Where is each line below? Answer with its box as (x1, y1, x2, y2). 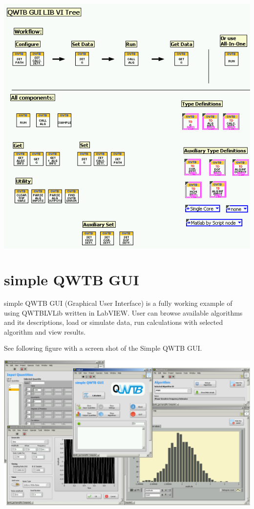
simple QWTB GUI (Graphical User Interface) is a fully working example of (4, 298, 233, 308)
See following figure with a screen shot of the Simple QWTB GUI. (4, 343, 202, 353)
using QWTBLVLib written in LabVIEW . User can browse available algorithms (4, 307, 243, 318)
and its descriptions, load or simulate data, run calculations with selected (4, 317, 223, 327)
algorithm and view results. (4, 326, 86, 337)
